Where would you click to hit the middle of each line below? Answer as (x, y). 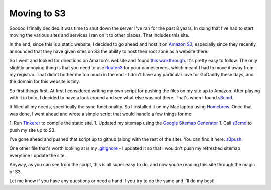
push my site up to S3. (32, 130)
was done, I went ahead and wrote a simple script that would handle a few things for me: (101, 114)
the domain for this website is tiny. (45, 81)
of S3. (16, 172)
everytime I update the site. (38, 155)
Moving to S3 (38, 13)
